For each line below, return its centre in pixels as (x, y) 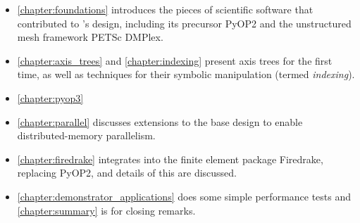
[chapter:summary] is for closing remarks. (106, 210)
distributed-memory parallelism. (86, 135)
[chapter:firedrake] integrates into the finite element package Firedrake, (170, 159)
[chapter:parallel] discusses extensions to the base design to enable (160, 121)
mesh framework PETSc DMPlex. (90, 37)
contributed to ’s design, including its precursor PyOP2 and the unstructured (184, 23)
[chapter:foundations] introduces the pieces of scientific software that (165, 9)
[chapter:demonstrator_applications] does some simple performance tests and (184, 196)
